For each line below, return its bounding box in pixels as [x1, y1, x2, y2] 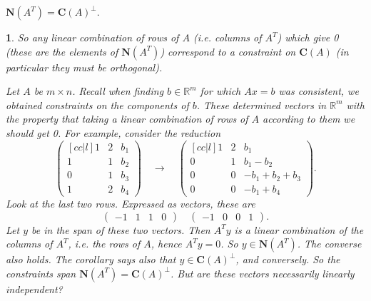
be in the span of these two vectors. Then [31, 222, 210, 237]
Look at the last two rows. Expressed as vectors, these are [6, 196, 255, 211]
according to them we [263, 111, 355, 126]
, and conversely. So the [235, 252, 340, 267]
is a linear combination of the [234, 222, 364, 237]
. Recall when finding [72, 83, 164, 98]
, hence [151, 236, 182, 251]
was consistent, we [278, 83, 359, 98]
